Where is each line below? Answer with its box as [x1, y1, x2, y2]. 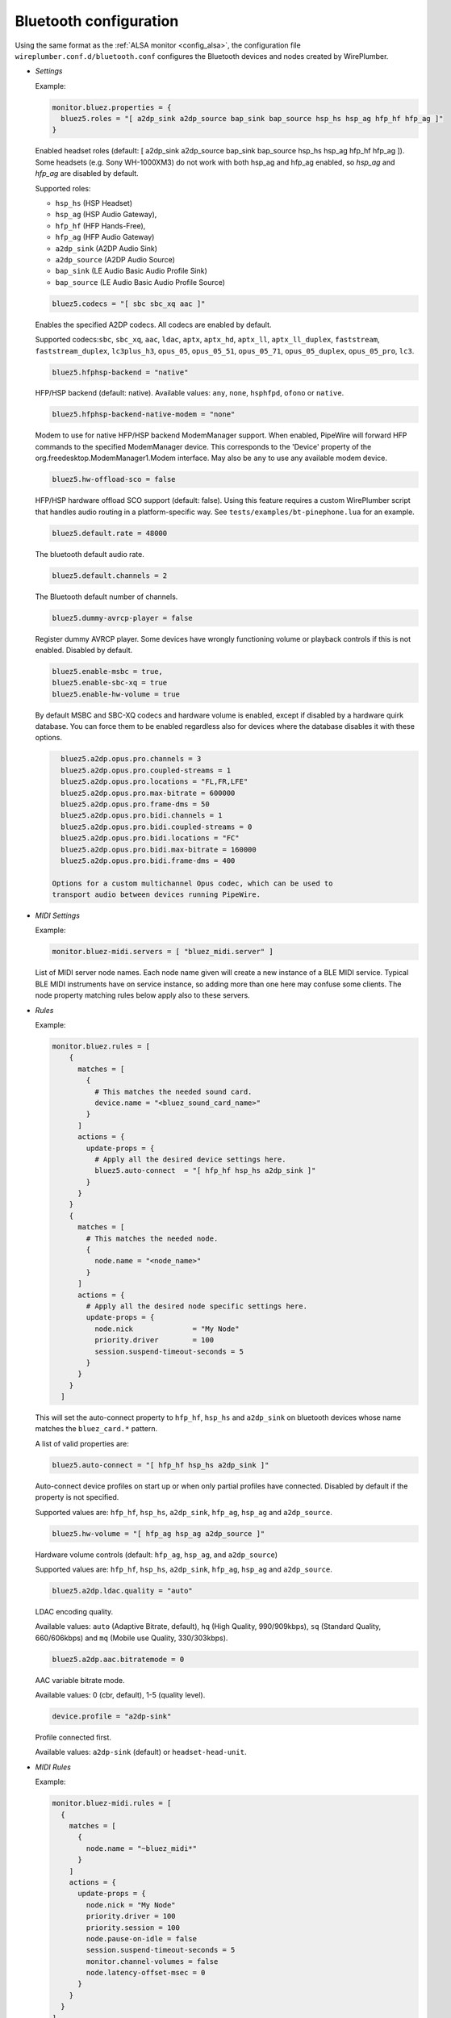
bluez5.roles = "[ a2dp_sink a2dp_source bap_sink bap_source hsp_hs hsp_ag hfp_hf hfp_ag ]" [61, 114, 444, 124]
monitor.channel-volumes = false [86, 1957, 219, 1966]
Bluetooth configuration [15, 12, 179, 30]
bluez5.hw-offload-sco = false [52, 475, 177, 484]
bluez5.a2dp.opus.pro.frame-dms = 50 [61, 799, 210, 809]
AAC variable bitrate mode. [35, 1675, 125, 1685]
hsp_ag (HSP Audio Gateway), [55, 210, 157, 220]
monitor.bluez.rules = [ [52, 1041, 151, 1051]
